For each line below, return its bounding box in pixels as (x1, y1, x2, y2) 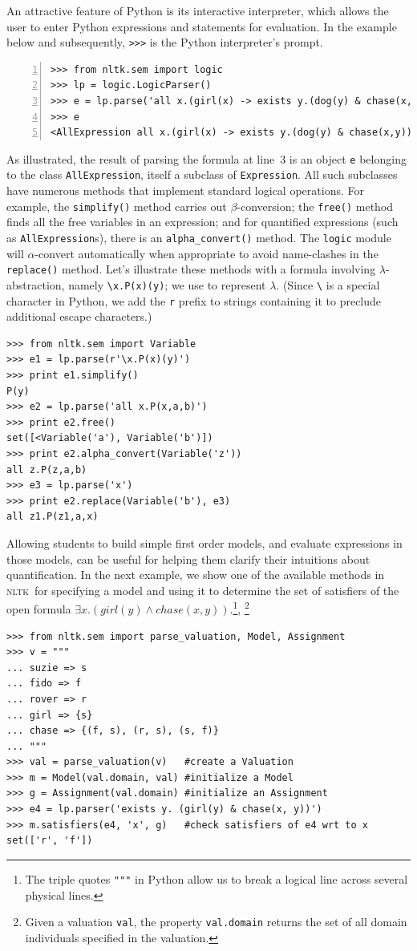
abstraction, (6, 276, 65, 293)
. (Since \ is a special (276, 276, 380, 293)
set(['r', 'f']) (6, 835, 93, 847)
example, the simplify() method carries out (6, 197, 227, 214)
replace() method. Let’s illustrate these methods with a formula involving (6, 261, 376, 277)
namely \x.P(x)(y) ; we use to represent (68, 276, 266, 293)
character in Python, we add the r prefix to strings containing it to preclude (6, 292, 382, 309)
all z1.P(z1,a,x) (6, 511, 99, 523)
